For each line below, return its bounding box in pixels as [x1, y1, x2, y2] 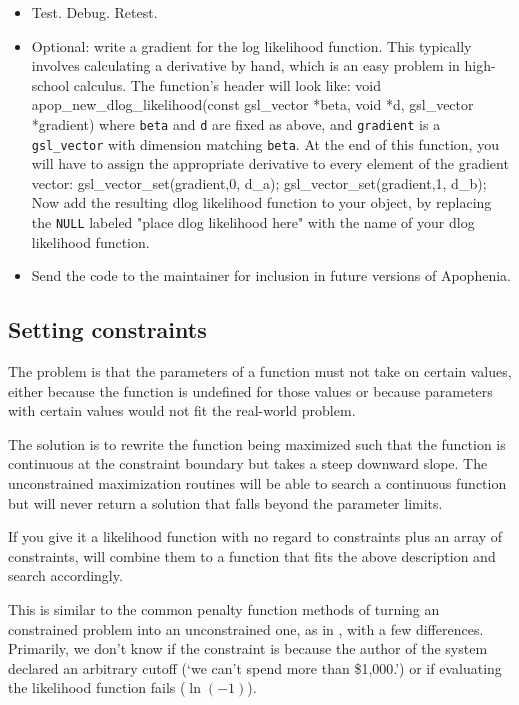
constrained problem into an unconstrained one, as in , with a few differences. [8, 618, 484, 639]
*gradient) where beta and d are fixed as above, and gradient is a [31, 113, 441, 134]
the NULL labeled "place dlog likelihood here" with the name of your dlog [31, 212, 475, 233]
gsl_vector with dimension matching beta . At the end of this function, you [31, 133, 499, 154]
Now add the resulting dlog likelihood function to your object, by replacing [31, 192, 492, 213]
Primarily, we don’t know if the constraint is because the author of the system [8, 638, 488, 659]
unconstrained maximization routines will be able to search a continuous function [8, 473, 507, 494]
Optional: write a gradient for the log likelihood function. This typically [31, 35, 472, 56]
